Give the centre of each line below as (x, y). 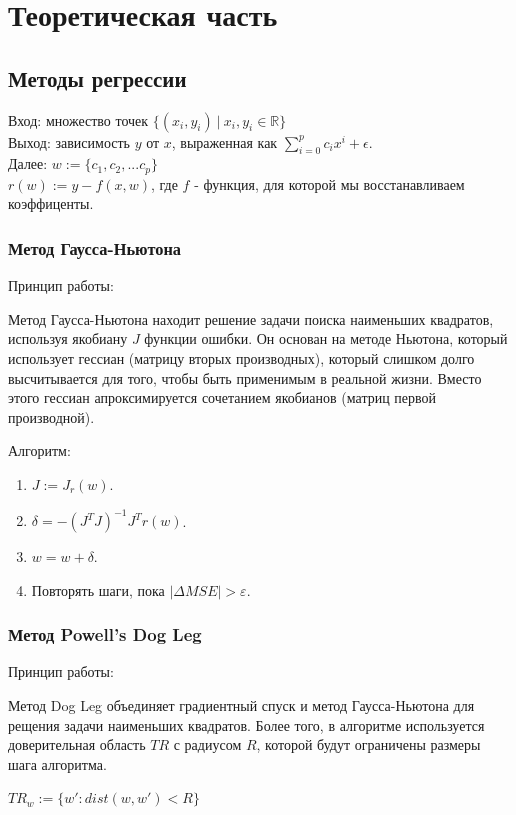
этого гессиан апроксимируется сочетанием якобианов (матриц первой (222, 397)
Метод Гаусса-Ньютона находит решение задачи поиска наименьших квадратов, (251, 318)
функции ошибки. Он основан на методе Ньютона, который (326, 338)
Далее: (28, 163)
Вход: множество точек (78, 119)
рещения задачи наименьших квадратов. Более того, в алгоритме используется (246, 724)
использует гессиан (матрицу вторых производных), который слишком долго (241, 358)
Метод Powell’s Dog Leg (105, 634)
